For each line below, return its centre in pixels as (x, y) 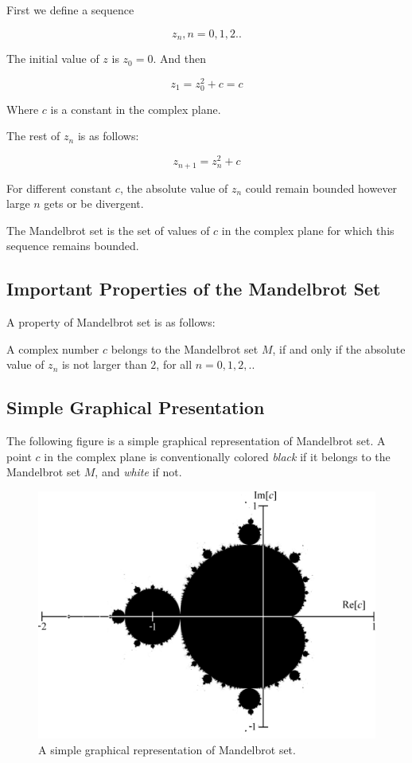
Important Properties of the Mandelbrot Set (194, 289)
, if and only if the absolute (339, 348)
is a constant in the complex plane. (136, 109)
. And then (179, 59)
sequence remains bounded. (73, 246)
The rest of (33, 136)
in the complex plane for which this (308, 230)
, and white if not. (138, 472)
